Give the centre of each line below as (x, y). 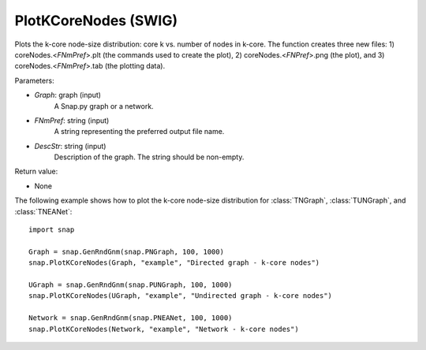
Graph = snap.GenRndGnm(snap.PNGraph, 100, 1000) (127, 251)
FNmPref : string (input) (72, 120)
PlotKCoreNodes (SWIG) (96, 20)
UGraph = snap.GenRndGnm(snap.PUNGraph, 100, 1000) (131, 285)
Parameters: (34, 80)
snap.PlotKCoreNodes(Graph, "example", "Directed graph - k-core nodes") (174, 263)
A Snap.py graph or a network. (104, 106)
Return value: (36, 171)
